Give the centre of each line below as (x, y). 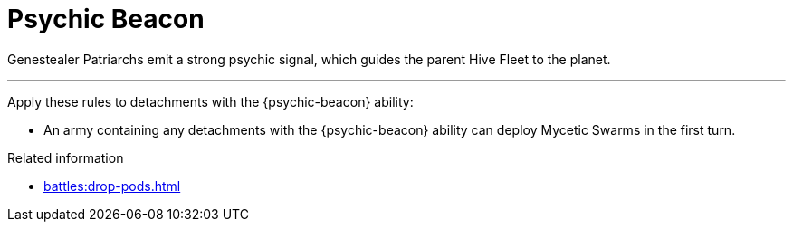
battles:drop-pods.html (112, 186)
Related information (66, 157)
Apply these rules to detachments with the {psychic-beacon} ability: (210, 101)
